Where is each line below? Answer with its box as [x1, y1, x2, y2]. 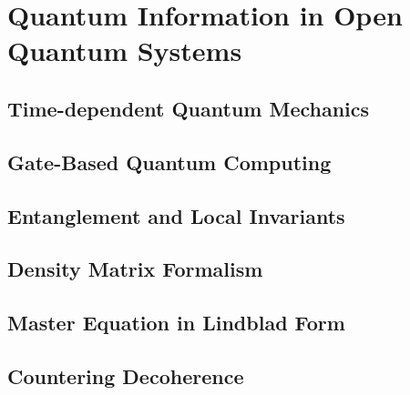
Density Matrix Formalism [7, 255, 263, 283]
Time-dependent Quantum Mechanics [7, 94, 370, 122]
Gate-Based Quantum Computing [7, 147, 332, 176]
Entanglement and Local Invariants [7, 201, 345, 229]
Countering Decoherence [7, 361, 244, 390]
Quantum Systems [7, 32, 242, 69]
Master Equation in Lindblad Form [7, 309, 345, 337]
